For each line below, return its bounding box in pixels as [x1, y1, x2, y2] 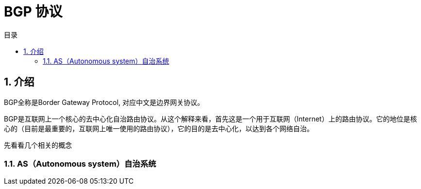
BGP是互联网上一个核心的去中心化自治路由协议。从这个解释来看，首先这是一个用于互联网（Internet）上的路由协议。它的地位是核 [4, 114, 417, 123]
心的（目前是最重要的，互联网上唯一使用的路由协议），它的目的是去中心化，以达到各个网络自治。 [4, 124, 314, 133]
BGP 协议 [4, 3, 63, 20]
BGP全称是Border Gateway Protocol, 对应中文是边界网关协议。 [4, 98, 204, 106]
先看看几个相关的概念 [4, 140, 72, 149]
